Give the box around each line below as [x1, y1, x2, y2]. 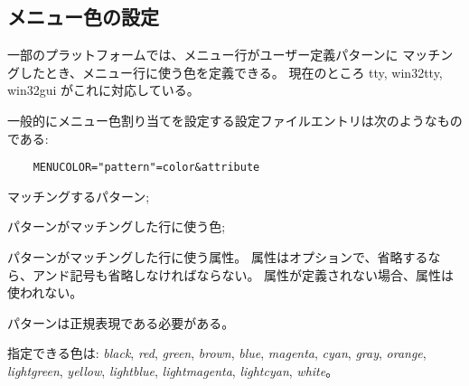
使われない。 [7, 283, 83, 302]
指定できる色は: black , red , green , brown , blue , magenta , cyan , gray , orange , [7, 344, 427, 362]
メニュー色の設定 [7, 3, 159, 31]
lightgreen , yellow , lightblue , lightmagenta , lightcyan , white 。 [7, 361, 339, 380]
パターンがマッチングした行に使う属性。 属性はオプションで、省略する [7, 248, 428, 267]
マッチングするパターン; [7, 186, 150, 205]
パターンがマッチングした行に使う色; [7, 217, 226, 236]
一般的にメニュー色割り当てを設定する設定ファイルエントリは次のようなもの [7, 110, 463, 129]
